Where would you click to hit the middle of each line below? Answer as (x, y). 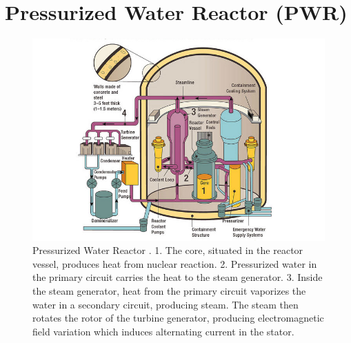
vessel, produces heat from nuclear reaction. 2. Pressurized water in (175, 263)
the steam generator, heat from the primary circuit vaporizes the (169, 290)
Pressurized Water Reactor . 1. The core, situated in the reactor (168, 250)
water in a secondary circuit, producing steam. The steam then (166, 304)
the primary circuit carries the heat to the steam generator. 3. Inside (178, 277)
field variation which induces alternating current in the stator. (163, 331)
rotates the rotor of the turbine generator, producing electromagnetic (178, 318)
